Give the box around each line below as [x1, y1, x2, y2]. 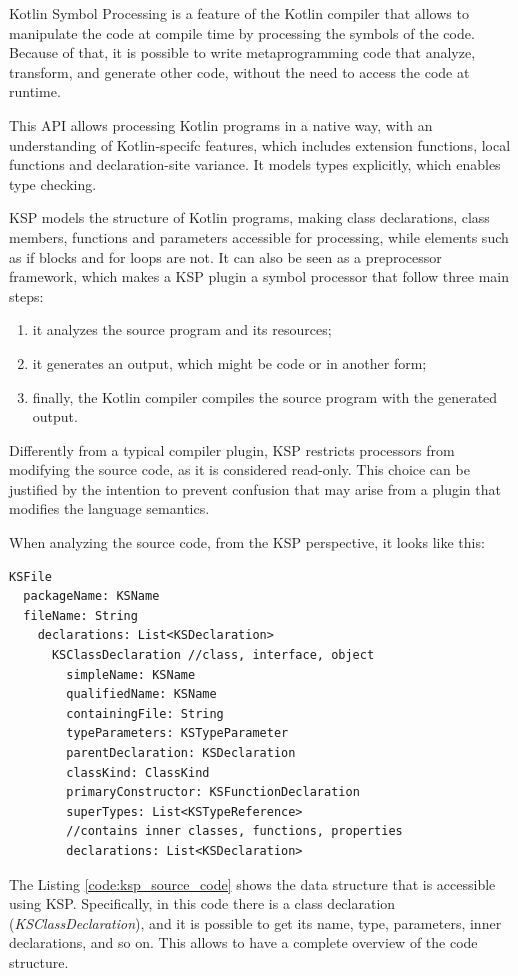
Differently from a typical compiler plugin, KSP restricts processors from [9, 439, 455, 460]
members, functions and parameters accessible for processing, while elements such [9, 226, 509, 247]
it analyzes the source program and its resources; [32, 319, 332, 340]
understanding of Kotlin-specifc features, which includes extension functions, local [9, 134, 511, 155]
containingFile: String [66, 706, 224, 721]
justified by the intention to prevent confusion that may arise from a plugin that [9, 478, 501, 499]
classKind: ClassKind [66, 765, 210, 780]
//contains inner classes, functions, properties [66, 824, 403, 839]
